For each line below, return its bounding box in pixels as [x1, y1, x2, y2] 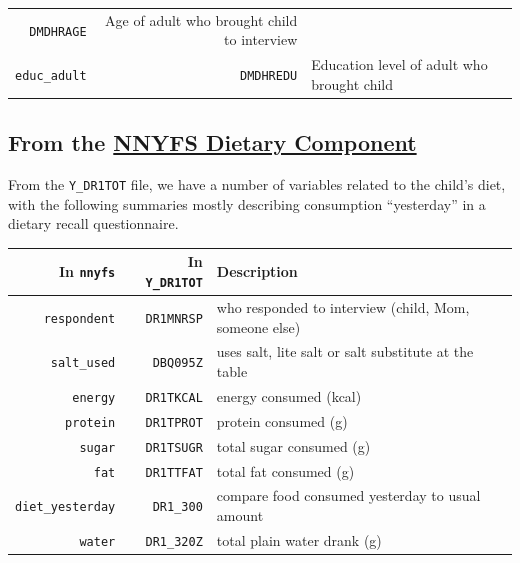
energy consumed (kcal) [216, 385, 362, 406]
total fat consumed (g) [216, 460, 355, 481]
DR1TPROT [145, 415, 203, 430]
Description [216, 261, 298, 282]
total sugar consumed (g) [216, 435, 371, 456]
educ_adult [15, 68, 87, 83]
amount [216, 505, 264, 526]
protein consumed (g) [216, 410, 348, 431]
